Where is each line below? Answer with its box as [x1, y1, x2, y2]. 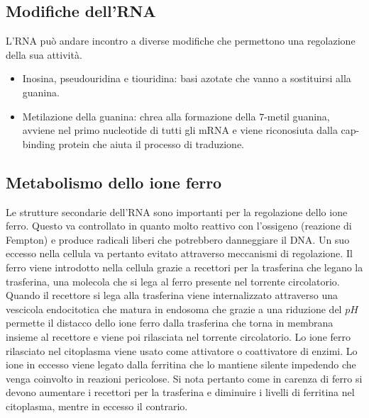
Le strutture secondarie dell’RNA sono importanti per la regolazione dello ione [6, 204, 348, 219]
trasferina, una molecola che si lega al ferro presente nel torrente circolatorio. [6, 273, 340, 288]
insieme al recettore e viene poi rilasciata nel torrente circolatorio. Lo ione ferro [6, 329, 351, 344]
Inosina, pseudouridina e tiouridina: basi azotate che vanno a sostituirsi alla [22, 71, 351, 86]
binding [22, 136, 55, 151]
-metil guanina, [264, 108, 330, 123]
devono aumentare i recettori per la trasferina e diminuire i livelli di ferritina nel [6, 385, 355, 400]
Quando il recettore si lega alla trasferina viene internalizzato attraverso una [6, 288, 338, 303]
